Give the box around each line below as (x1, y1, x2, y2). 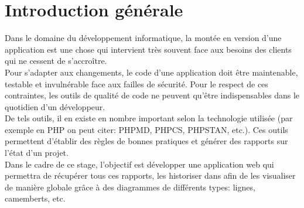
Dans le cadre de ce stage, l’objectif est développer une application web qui (5, 158, 274, 170)
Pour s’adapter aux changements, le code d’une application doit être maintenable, (5, 66, 298, 78)
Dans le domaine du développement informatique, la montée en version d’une (5, 32, 282, 44)
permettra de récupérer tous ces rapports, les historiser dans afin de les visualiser (5, 169, 296, 182)
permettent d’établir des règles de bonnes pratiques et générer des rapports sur (5, 135, 288, 147)
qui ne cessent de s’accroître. (5, 54, 107, 67)
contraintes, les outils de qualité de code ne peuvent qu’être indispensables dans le (5, 89, 300, 101)
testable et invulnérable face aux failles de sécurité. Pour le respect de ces (5, 77, 268, 90)
